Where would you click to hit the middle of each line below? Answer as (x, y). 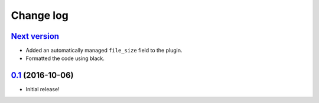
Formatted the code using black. (65, 58)
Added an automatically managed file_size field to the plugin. (104, 51)
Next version (35, 36)
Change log (40, 15)
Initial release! (43, 89)
